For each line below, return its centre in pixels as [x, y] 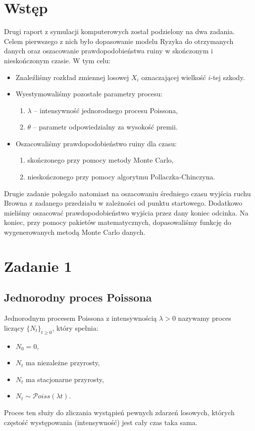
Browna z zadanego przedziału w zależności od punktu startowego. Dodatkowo [123, 203]
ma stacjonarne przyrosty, [65, 379]
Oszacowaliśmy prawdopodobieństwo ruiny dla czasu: [96, 143]
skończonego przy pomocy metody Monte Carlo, [101, 160]
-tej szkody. [228, 77]
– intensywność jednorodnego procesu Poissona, [106, 110]
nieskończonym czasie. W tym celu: [57, 60]
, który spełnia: [75, 327]
